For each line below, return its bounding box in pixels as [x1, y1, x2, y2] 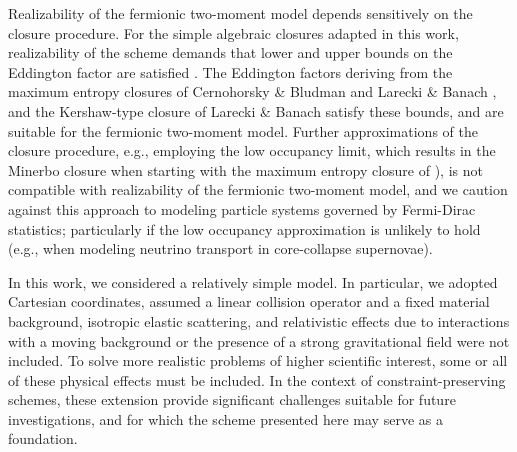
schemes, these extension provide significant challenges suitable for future [8, 389, 456, 410]
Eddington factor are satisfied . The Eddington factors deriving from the [8, 61, 453, 82]
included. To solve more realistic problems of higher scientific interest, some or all [8, 350, 508, 371]
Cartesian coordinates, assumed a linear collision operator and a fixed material [8, 291, 490, 312]
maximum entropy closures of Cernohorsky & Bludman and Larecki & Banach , [8, 81, 497, 102]
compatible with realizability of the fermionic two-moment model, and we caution [8, 179, 508, 200]
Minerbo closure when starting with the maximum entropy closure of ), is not [8, 159, 483, 180]
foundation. [8, 428, 78, 449]
